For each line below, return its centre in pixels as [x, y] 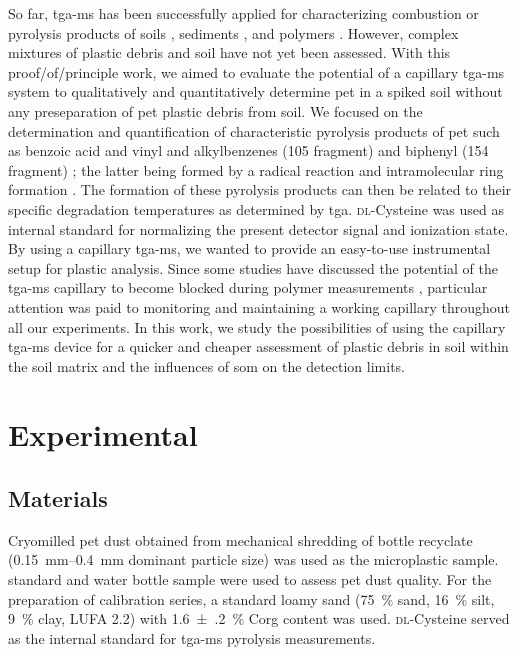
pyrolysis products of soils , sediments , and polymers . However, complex [233, 32]
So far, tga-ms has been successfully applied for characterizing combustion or [243, 13]
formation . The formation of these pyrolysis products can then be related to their [260, 189]
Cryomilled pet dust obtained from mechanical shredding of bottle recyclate [240, 539]
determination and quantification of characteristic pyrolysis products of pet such [254, 130]
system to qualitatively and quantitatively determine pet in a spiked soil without [255, 91]
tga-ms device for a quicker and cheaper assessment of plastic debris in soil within [258, 346]
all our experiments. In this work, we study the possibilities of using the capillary [257, 326]
